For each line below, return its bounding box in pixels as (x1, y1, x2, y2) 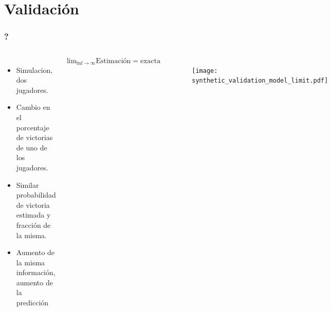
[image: (192, 67, 218, 74)
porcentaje (16, 122, 49, 132)
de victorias (16, 132, 53, 143)
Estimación (96, 57, 131, 65)
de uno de (16, 142, 47, 152)
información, (16, 267, 56, 278)
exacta (140, 57, 161, 65)
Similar (16, 179, 39, 190)
